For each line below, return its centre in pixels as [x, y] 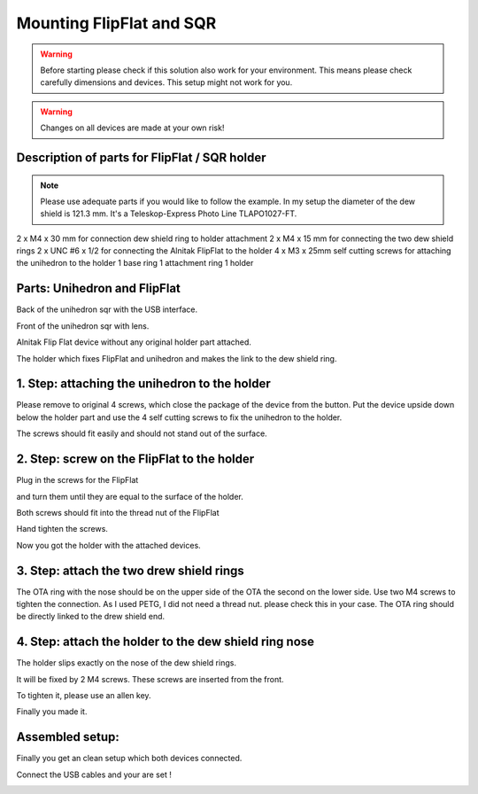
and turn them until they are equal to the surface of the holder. [130, 496]
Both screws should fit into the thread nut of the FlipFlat [118, 512]
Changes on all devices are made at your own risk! [132, 128]
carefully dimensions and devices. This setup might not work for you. [166, 82]
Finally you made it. [52, 712]
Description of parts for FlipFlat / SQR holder [141, 157]
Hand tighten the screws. [62, 529]
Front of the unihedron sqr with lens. [83, 326]
